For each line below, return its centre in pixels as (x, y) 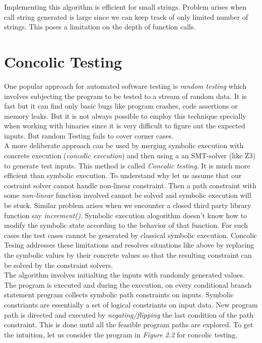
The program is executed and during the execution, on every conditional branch (128, 284)
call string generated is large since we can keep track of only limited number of (126, 16)
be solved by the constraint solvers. (59, 265)
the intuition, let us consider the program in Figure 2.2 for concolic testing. (121, 334)
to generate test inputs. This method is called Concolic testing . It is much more (127, 165)
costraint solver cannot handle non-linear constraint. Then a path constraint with (130, 185)
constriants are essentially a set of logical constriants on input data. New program (131, 304)
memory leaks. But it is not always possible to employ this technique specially (125, 115)
